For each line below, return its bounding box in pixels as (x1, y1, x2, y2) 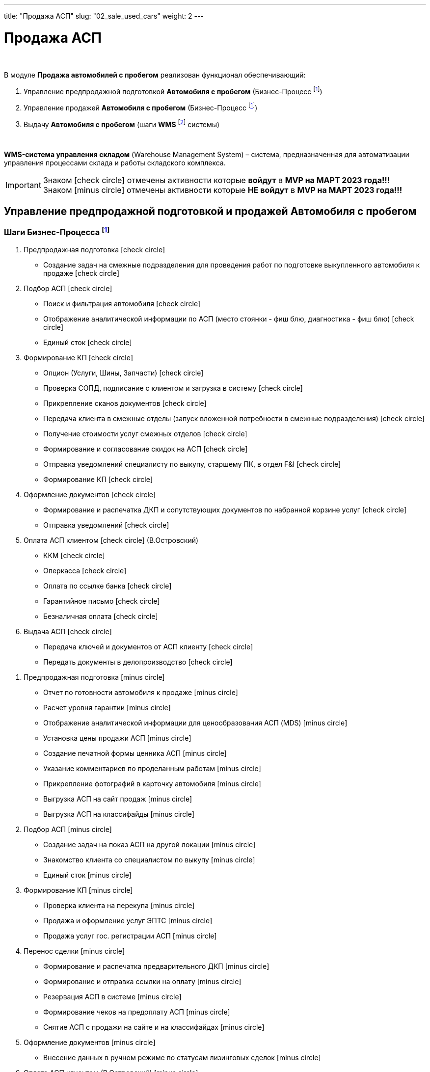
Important (5, 180, 41, 190)
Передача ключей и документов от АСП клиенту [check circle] (43, 643, 253, 651)
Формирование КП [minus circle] (24, 886, 133, 895)
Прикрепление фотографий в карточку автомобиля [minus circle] (43, 779, 261, 788)
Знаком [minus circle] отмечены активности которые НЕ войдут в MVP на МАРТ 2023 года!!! (43, 185, 403, 195)
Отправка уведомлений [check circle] (43, 521, 169, 530)
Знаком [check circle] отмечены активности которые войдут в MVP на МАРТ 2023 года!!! (43, 175, 390, 186)
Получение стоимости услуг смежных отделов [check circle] (43, 429, 247, 438)
